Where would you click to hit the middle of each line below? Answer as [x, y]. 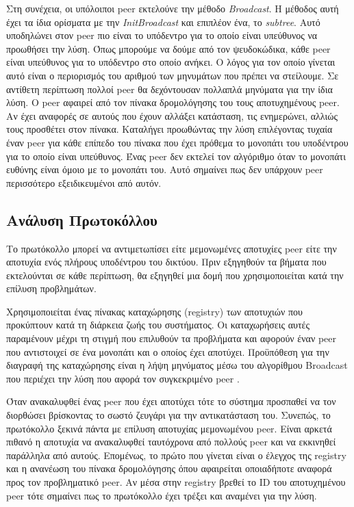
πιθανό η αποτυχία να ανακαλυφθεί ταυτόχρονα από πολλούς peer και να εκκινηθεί [171, 442]
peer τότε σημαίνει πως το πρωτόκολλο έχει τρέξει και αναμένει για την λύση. [162, 495]
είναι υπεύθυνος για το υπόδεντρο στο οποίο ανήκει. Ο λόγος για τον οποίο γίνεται [171, 62]
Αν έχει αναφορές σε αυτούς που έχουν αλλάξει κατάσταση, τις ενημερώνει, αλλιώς [172, 115]
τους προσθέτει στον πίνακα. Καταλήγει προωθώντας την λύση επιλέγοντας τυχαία [169, 129]
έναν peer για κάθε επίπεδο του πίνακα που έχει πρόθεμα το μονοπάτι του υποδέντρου [177, 142]
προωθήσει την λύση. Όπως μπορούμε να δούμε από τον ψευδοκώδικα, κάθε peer [168, 48]
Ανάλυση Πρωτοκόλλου [82, 219]
